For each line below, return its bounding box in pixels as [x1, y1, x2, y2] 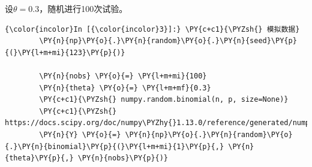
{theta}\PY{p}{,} [5, 154, 74, 163]
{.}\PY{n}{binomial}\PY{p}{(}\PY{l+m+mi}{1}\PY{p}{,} [5, 142, 224, 151]
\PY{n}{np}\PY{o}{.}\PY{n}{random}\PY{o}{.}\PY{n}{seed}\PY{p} [39, 37, 297, 45]
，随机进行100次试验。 [39, 2, 128, 14]
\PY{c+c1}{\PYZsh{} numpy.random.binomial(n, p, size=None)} [39, 95, 289, 104]
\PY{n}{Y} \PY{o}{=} [39, 130, 121, 139]
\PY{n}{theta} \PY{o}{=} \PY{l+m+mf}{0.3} [39, 83, 211, 92]
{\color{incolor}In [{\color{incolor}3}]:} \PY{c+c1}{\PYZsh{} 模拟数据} [5, 25, 300, 34]
